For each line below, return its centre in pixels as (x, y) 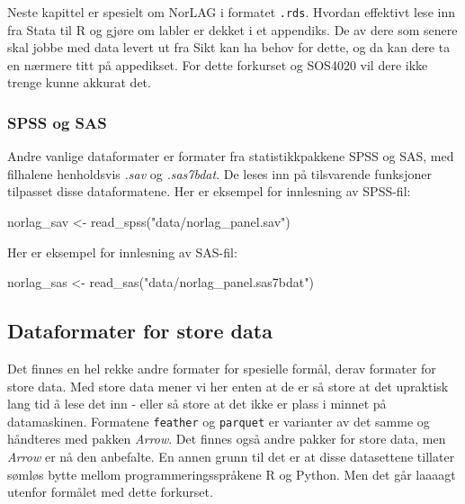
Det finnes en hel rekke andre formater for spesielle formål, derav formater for (222, 369)
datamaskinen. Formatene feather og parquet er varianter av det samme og (219, 421)
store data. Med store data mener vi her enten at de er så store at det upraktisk (228, 386)
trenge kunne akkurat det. (79, 82)
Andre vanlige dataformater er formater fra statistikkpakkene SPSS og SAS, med (231, 156)
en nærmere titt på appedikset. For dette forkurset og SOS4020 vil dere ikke (218, 64)
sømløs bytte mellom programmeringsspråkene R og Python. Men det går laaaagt (232, 474)
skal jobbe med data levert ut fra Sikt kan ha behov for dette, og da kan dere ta (229, 47)
